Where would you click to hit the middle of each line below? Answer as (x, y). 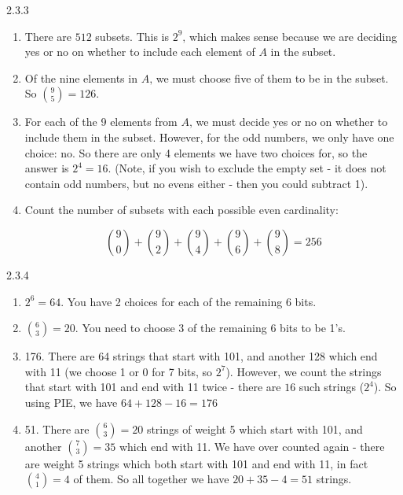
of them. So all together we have (151, 479)
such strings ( (332, 387)
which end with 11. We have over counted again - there (252, 446)
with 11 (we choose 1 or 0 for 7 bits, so (119, 371)
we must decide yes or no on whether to (292, 122)
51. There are (57, 429)
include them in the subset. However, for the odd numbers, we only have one (209, 137)
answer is (47, 168)
